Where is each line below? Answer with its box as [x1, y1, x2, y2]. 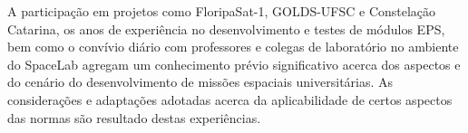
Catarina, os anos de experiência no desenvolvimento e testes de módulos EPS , [7, 19, 445, 38]
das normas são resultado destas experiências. [7, 108, 261, 127]
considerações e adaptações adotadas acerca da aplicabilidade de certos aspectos [7, 90, 453, 109]
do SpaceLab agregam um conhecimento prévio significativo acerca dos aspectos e [7, 54, 461, 73]
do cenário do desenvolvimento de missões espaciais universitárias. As [7, 72, 394, 91]
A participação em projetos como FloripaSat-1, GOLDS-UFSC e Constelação [7, 2, 436, 20]
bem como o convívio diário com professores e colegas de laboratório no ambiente [7, 37, 459, 56]
